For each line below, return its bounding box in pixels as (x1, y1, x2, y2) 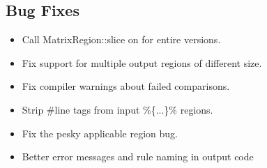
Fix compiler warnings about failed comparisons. (22, 79, 230, 93)
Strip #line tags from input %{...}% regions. (22, 102, 213, 116)
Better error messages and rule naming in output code (22, 149, 254, 164)
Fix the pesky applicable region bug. (22, 125, 178, 140)
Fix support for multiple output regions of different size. (22, 55, 262, 70)
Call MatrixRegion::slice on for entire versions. (22, 32, 221, 47)
